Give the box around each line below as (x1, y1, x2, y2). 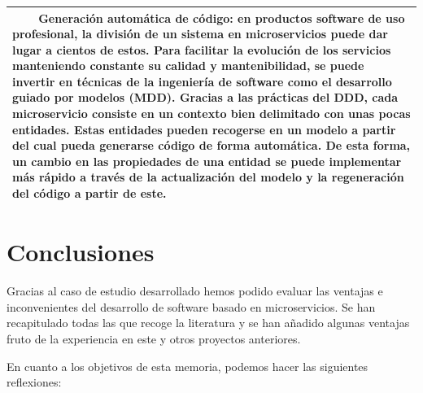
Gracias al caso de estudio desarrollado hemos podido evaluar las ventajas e (7, 282, 383, 299)
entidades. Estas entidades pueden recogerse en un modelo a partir (12, 120, 396, 138)
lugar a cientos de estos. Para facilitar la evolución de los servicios (12, 41, 391, 58)
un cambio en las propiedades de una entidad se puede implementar (12, 152, 402, 169)
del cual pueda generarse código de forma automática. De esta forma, (12, 137, 411, 154)
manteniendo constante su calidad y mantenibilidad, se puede (12, 57, 364, 74)
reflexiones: (7, 373, 62, 391)
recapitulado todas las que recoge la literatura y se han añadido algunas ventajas (7, 314, 410, 331)
